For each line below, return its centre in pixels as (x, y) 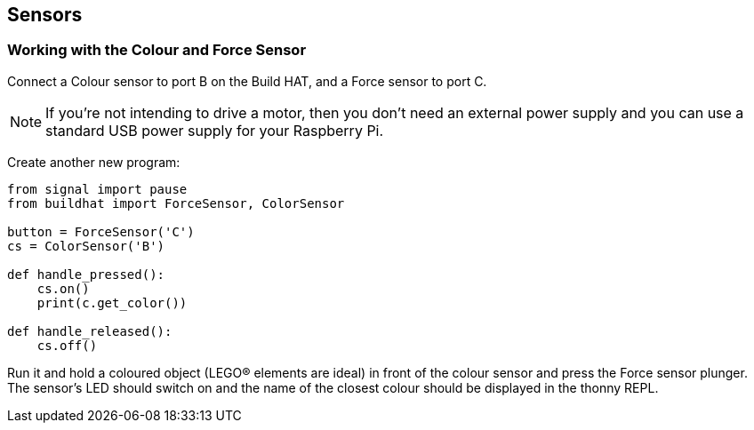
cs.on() (63, 288)
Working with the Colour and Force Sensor (157, 50)
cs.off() (67, 345)
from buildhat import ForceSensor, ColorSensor (176, 203)
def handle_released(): (90, 331)
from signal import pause (97, 189)
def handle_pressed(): (86, 274)
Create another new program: (94, 162)
